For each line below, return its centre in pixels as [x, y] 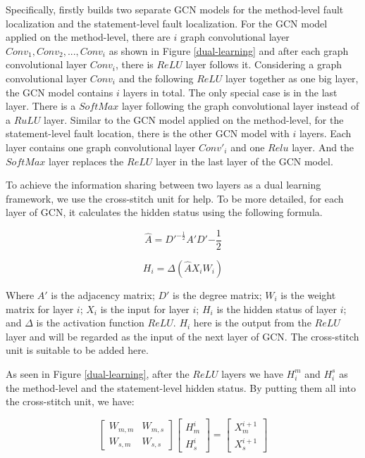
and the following [156, 78]
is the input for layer [145, 308]
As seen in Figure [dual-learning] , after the [98, 373]
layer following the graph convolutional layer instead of [240, 106]
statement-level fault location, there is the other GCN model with [148, 133]
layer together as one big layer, [292, 78]
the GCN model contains [60, 92]
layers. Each [325, 133]
